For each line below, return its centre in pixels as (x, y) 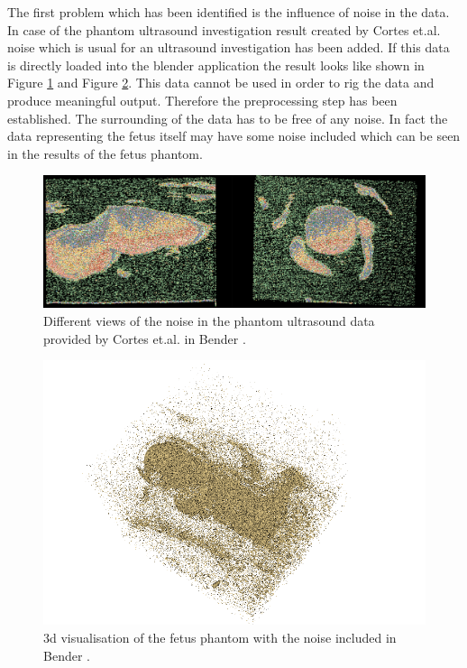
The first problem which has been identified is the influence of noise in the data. (229, 12)
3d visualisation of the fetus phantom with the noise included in (220, 637)
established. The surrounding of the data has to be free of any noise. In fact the (228, 118)
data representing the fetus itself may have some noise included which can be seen (234, 136)
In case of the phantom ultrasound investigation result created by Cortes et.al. (224, 29)
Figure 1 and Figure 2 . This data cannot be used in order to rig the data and (221, 83)
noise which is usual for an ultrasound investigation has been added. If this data (229, 47)
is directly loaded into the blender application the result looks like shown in (216, 65)
